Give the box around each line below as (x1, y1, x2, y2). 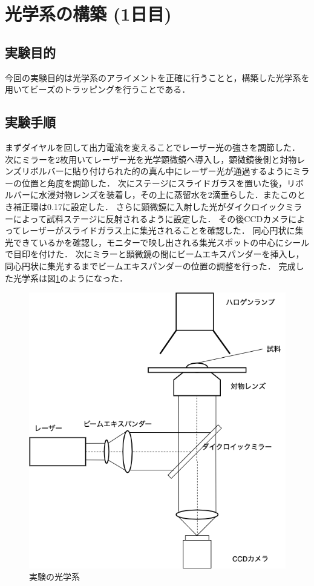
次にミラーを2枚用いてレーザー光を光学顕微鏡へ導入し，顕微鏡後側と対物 (5, 153, 297, 165)
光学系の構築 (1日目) (5, 1, 172, 26)
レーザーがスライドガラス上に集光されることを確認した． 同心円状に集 (21, 224, 304, 237)
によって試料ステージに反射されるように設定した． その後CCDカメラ (13, 212, 289, 225)
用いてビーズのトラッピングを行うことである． (5, 83, 191, 96)
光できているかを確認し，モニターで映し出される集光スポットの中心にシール (5, 235, 310, 248)
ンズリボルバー (5, 165, 64, 177)
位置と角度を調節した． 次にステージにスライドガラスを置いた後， (21, 176, 287, 189)
